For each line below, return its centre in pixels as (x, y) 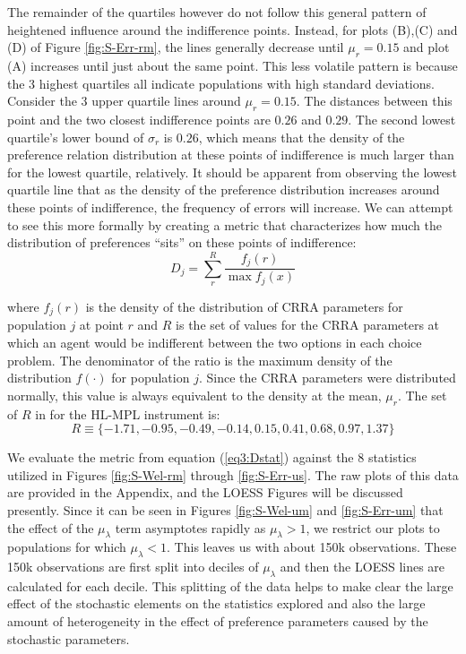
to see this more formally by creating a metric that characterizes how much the (224, 224)
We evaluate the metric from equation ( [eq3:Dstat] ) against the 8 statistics (212, 457)
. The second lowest (402, 119)
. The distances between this (374, 101)
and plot (427, 47)
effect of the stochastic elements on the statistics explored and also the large (216, 603)
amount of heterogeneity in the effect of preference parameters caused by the (218, 621)
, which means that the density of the (302, 137)
